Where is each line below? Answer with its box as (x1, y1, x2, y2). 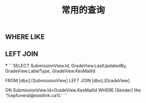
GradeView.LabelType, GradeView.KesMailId (5, 68, 96, 74)
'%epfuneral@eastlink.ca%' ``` (5, 93, 68, 98)
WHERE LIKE (5, 33, 45, 41)
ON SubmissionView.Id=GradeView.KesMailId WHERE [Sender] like (5, 87, 141, 93)
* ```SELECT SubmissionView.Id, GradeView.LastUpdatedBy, (5, 63, 127, 68)
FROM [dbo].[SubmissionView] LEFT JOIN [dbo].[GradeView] (5, 78, 130, 83)
